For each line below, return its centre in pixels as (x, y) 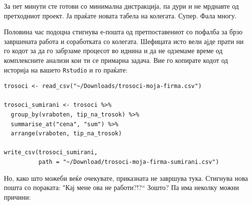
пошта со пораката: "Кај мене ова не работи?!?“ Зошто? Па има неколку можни (122, 187)
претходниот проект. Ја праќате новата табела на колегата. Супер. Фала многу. (120, 15)
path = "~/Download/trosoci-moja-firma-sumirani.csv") (129, 162)
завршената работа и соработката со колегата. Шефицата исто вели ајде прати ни (124, 41)
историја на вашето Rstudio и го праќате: (66, 69)
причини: (17, 197)
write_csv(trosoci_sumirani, (51, 153)
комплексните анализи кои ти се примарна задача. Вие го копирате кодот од (116, 60)
